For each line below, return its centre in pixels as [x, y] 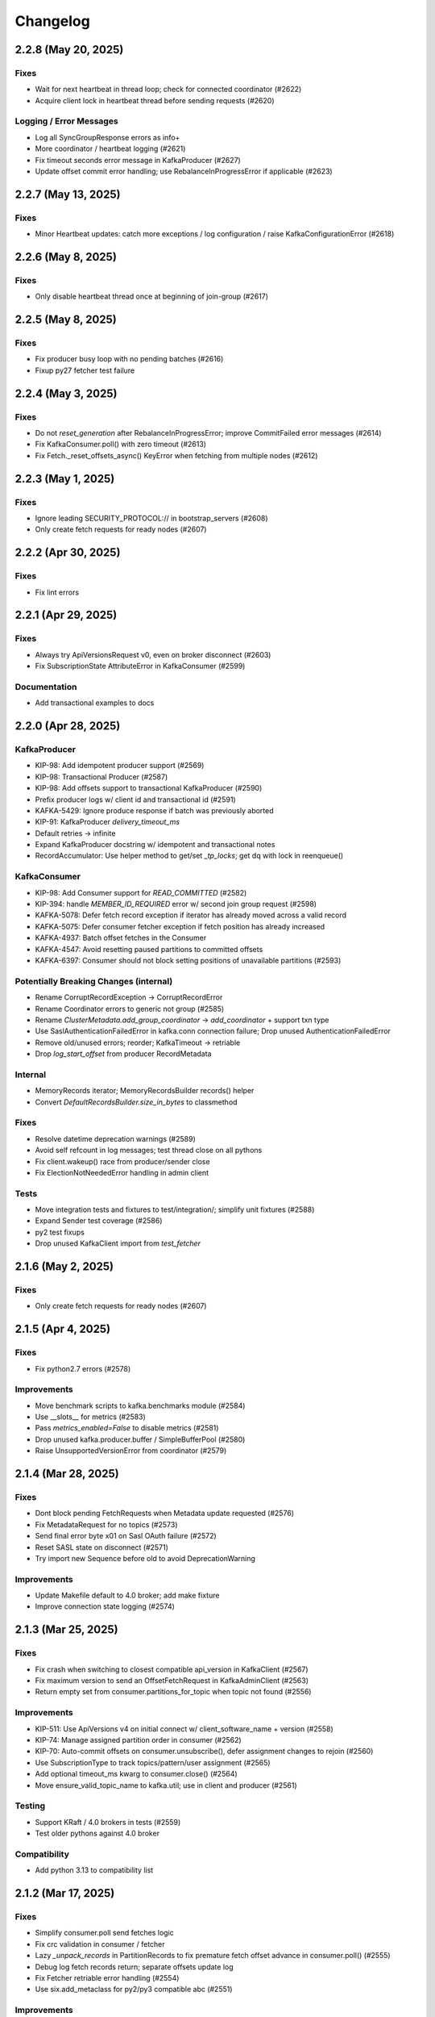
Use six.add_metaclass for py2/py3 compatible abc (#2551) [134, 1990]
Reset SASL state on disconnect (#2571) [102, 1547]
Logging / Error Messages [66, 121]
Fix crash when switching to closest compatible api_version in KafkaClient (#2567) [172, 1669]
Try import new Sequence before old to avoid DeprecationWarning [145, 1558]
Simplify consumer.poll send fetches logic [105, 1933]
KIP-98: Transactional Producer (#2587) [101, 777]
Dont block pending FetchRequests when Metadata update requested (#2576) [164, 1514]
